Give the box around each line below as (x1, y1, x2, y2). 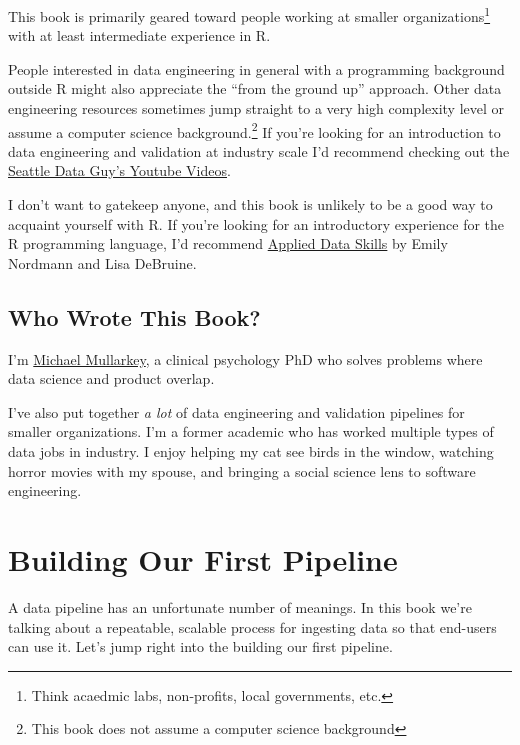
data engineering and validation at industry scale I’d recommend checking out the (8, 140, 510, 161)
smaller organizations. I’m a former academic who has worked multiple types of (8, 421, 494, 442)
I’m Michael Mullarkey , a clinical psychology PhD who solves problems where (8, 348, 483, 369)
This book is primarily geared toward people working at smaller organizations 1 (8, 3, 491, 26)
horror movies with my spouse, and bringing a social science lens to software (8, 460, 476, 481)
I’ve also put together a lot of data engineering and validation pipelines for (8, 401, 465, 422)
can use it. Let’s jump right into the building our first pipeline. (8, 636, 393, 657)
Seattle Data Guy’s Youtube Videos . (8, 160, 231, 181)
